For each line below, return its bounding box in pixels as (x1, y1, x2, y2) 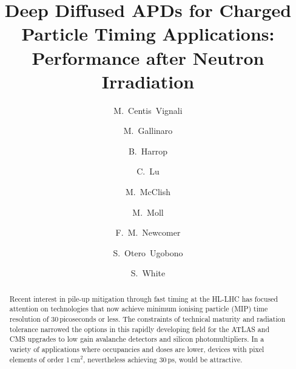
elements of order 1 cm (9, 354, 81, 364)
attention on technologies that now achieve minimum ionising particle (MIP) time (9, 304, 268, 314)
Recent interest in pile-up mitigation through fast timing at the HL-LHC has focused (9, 293, 278, 304)
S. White (130, 267, 166, 279)
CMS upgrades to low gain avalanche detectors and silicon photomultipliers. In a (9, 334, 264, 344)
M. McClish (126, 185, 170, 198)
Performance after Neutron (32, 45, 264, 70)
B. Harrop (128, 144, 168, 157)
